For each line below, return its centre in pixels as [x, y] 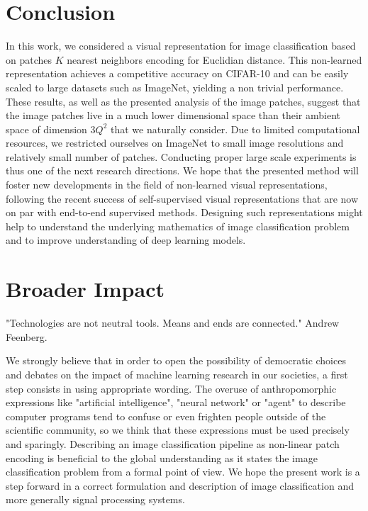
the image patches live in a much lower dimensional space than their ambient [173, 115]
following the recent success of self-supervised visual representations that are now [182, 198]
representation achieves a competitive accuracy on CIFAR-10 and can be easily [177, 73]
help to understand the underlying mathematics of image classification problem [178, 226]
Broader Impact [85, 289]
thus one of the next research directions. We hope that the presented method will [182, 170]
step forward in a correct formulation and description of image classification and [180, 485]
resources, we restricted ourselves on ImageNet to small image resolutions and [175, 143]
